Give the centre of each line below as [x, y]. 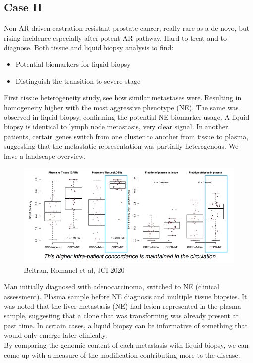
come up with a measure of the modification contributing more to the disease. [122, 354]
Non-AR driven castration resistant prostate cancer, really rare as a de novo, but [127, 28]
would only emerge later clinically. [56, 335]
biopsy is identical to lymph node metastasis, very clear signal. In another [116, 126]
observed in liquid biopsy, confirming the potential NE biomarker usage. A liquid [127, 117]
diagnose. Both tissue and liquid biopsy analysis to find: [89, 47]
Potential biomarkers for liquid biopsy [73, 64]
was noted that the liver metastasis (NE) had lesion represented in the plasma [123, 306]
